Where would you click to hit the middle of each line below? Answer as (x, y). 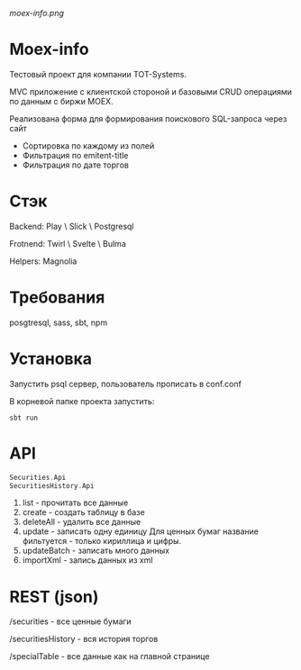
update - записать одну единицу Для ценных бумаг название (141, 531)
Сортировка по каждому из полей (88, 145)
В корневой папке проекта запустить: (82, 401)
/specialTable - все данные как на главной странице (109, 656)
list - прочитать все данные (75, 502)
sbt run (24, 418)
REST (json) (54, 597)
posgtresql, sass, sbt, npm (59, 322)
